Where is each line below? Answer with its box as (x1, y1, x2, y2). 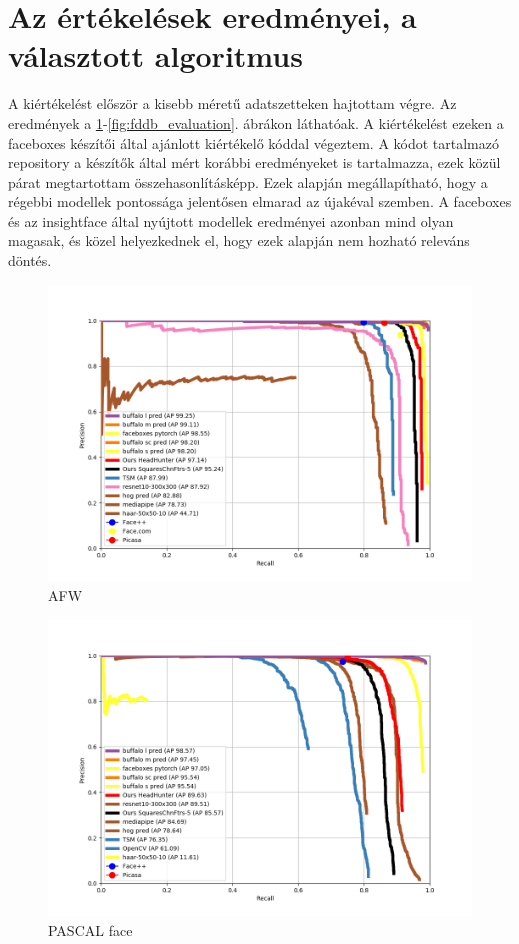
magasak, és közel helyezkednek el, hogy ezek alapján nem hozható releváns (8, 230, 470, 251)
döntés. (8, 250, 52, 271)
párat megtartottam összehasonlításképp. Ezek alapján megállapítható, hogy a (8, 171, 488, 192)
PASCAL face (48, 920, 133, 941)
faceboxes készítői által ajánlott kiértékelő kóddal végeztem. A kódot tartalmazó (8, 132, 499, 153)
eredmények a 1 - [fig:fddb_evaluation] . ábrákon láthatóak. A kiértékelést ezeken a (8, 112, 504, 133)
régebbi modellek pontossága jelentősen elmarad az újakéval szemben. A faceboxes (8, 191, 512, 212)
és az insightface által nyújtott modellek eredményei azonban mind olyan (8, 210, 454, 231)
